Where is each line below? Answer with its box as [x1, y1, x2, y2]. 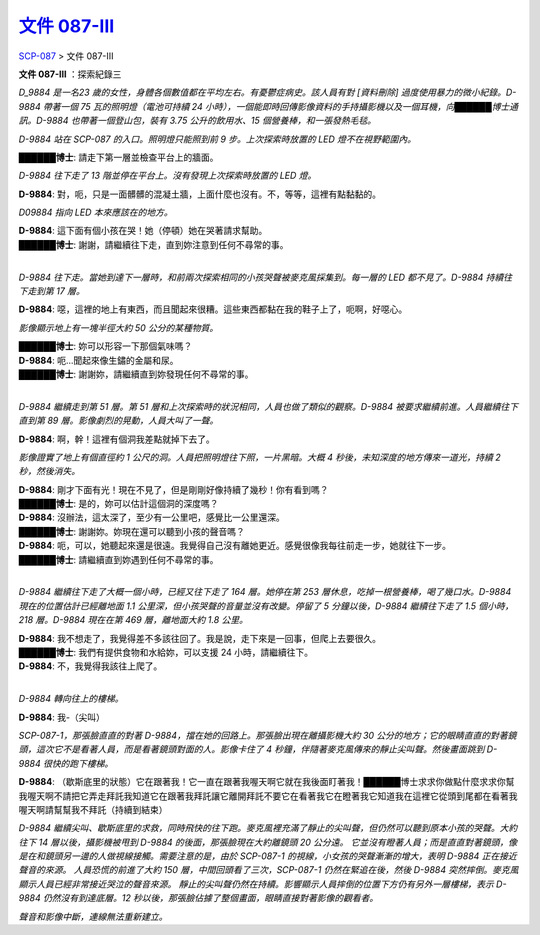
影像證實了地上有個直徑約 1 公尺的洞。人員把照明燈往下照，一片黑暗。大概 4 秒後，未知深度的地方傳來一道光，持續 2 [18, 451, 501, 463]
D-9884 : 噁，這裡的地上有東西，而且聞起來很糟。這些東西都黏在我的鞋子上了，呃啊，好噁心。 [18, 303, 408, 315]
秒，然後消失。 [18, 465, 80, 477]
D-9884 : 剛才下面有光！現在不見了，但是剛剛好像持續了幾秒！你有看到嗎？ [18, 483, 329, 495]
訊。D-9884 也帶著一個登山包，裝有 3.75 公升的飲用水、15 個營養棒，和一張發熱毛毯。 [18, 115, 377, 127]
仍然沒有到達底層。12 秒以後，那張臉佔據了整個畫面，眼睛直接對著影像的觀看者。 [42, 892, 379, 904]
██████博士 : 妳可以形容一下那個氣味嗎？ [18, 340, 193, 352]
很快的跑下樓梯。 [42, 757, 114, 769]
